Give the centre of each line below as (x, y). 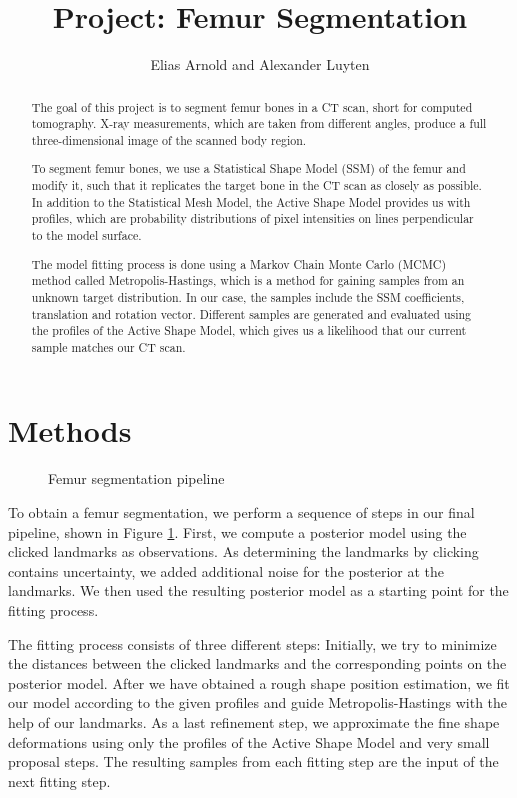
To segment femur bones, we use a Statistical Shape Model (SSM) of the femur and (248, 168)
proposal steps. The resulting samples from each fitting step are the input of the (253, 761)
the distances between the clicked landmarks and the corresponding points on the (257, 663)
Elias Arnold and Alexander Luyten (260, 64)
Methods (70, 430)
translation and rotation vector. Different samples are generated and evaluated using (251, 313)
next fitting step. (59, 780)
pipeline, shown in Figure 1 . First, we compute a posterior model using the (237, 531)
